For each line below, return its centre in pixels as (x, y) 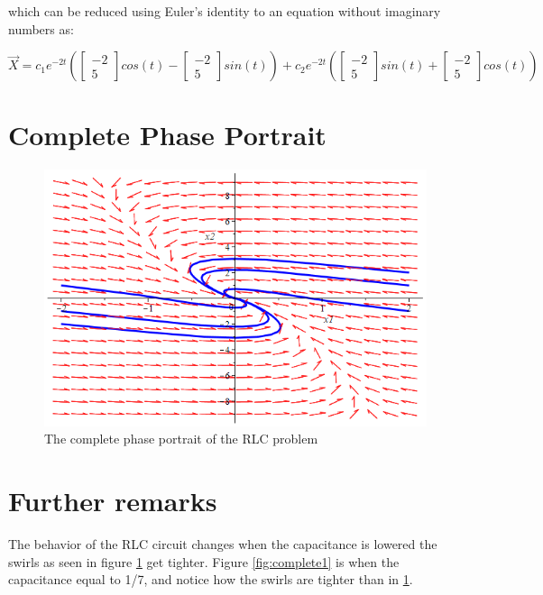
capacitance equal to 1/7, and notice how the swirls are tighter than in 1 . (211, 579)
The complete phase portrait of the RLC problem (181, 439)
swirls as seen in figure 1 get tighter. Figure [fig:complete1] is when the (204, 561)
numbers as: (41, 28)
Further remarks (113, 501)
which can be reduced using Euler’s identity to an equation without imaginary (225, 11)
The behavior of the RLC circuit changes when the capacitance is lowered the (223, 544)
